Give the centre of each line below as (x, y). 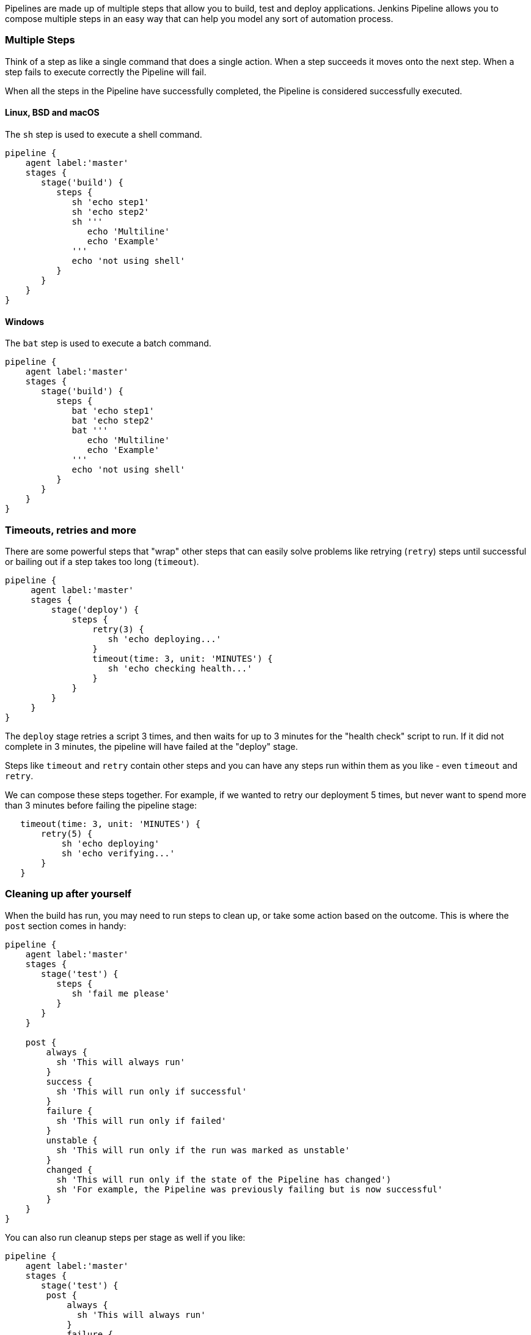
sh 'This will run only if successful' (152, 1091)
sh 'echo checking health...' (180, 668)
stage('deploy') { (95, 609)
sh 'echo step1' (111, 202)
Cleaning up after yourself (68, 894)
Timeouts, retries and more (71, 530)
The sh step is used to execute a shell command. (104, 134)
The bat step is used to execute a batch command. (108, 343)
